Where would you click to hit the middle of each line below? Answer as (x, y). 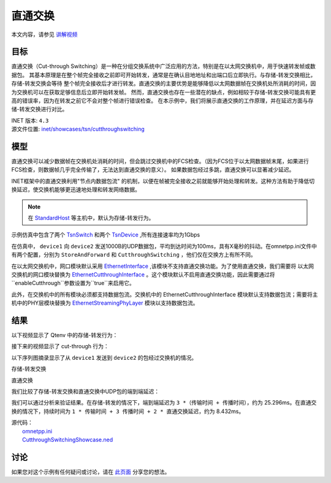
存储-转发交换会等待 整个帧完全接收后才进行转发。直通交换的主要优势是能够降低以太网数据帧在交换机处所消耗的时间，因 (164, 83)
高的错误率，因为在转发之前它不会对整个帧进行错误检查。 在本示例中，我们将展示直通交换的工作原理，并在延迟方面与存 (162, 101)
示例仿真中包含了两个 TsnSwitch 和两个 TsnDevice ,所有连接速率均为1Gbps (106, 235)
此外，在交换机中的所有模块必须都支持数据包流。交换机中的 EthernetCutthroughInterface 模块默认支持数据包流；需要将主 (165, 294)
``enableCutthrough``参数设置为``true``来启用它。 (73, 283)
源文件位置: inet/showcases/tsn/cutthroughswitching (78, 129)
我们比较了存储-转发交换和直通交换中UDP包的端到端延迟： (85, 392)
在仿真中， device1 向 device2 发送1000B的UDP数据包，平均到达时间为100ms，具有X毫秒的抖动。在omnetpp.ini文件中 (164, 246)
